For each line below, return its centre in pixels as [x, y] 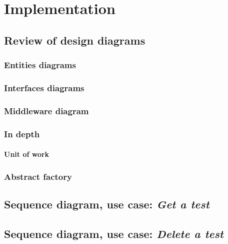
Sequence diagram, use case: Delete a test [114, 233]
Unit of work [27, 154]
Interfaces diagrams [44, 87]
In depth [22, 134]
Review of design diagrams [75, 40]
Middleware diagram [46, 110]
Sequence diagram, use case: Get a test [107, 204]
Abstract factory [38, 176]
